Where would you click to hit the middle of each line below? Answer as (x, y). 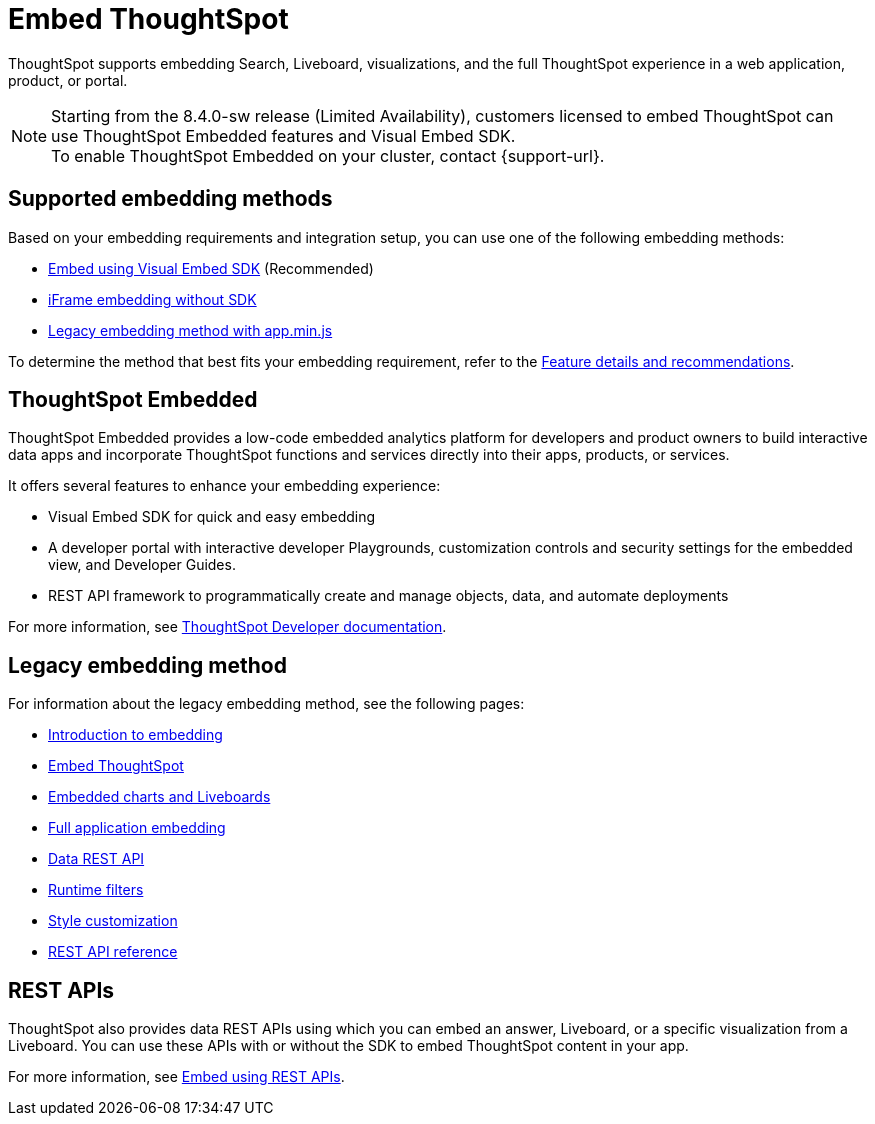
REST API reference (113, 952)
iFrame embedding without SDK (152, 299)
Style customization (113, 921)
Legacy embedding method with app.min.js (190, 330)
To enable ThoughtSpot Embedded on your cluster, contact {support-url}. (328, 155)
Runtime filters (96, 890)
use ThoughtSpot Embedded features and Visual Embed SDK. (283, 135)
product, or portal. (68, 80)
